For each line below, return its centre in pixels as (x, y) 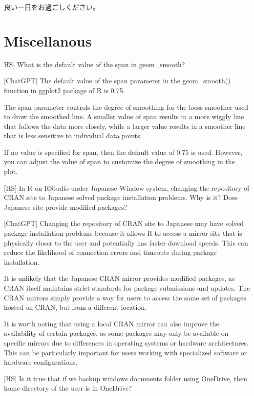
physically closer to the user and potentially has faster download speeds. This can (126, 242)
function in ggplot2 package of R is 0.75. (64, 90)
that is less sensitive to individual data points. (73, 136)
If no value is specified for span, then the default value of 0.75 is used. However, (123, 152)
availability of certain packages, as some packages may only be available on (116, 333)
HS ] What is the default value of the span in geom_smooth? (95, 64)
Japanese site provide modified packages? (66, 207)
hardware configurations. (41, 362)
